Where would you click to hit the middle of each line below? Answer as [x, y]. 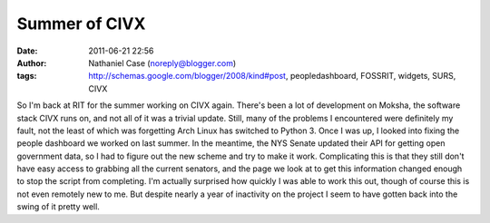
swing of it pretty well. [58, 207]
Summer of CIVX [81, 24]
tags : [27, 76]
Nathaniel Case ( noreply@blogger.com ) [162, 63]
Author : [32, 63]
